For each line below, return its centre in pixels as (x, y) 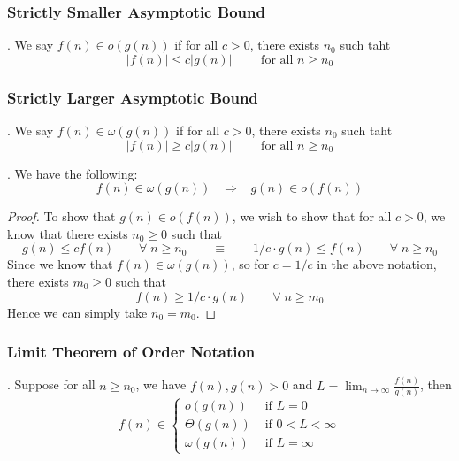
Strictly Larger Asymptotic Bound (133, 97)
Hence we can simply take (77, 312)
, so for (250, 264)
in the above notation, (377, 264)
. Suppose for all (51, 384)
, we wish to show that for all (312, 216)
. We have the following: (73, 173)
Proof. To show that (61, 216)
